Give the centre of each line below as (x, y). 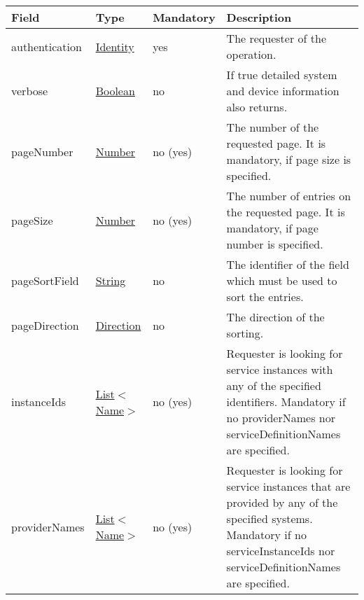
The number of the (273, 127)
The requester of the (276, 38)
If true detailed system (282, 75)
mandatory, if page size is (289, 159)
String (111, 280)
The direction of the (275, 317)
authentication (47, 46)
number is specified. (275, 244)
